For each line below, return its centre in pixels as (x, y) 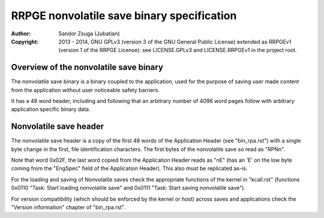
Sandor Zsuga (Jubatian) (89, 34)
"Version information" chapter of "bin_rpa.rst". (68, 207)
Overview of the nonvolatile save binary (87, 67)
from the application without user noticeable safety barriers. (85, 90)
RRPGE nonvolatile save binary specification (124, 16)
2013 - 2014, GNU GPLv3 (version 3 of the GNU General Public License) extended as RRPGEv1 (175, 41)
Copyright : (25, 41)
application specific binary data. (51, 109)
